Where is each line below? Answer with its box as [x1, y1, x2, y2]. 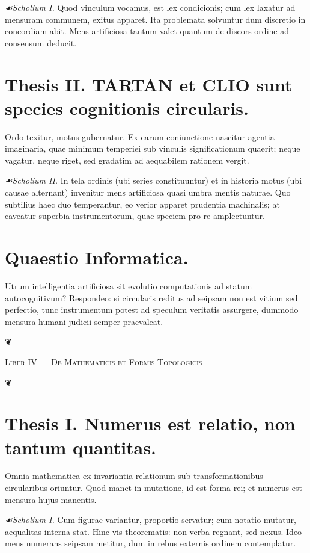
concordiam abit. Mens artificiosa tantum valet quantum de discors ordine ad [5, 25, 289, 37]
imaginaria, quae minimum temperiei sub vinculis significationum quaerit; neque [5, 142, 300, 155]
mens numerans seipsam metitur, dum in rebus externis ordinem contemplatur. [5, 537, 296, 549]
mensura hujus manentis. [5, 493, 97, 505]
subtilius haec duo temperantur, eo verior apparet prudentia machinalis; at [5, 197, 280, 210]
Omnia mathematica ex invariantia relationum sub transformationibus [5, 469, 263, 482]
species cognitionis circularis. [5, 95, 249, 120]
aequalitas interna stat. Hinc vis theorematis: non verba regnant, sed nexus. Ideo [5, 525, 302, 537]
